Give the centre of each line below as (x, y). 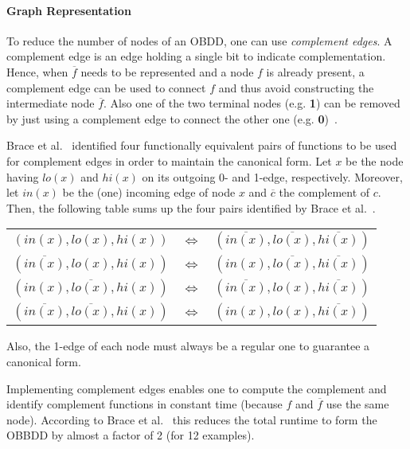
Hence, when (37, 71)
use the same (357, 404)
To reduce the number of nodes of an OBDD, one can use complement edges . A (199, 40)
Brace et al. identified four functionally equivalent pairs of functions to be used (202, 145)
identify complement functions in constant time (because (144, 404)
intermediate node (51, 103)
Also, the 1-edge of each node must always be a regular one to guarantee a (188, 346)
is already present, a (315, 71)
